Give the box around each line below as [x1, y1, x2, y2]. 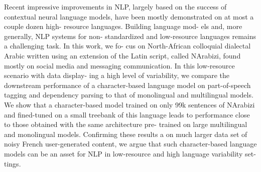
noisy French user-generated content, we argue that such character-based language [4, 138, 257, 149]
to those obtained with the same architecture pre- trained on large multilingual [4, 119, 247, 129]
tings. [4, 158, 21, 168]
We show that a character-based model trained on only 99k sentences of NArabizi [4, 99, 255, 109]
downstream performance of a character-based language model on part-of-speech [4, 79, 251, 90]
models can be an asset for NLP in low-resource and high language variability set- [4, 148, 256, 158]
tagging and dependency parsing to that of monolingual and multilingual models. [4, 89, 253, 100]
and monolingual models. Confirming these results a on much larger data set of [4, 128, 247, 139]
